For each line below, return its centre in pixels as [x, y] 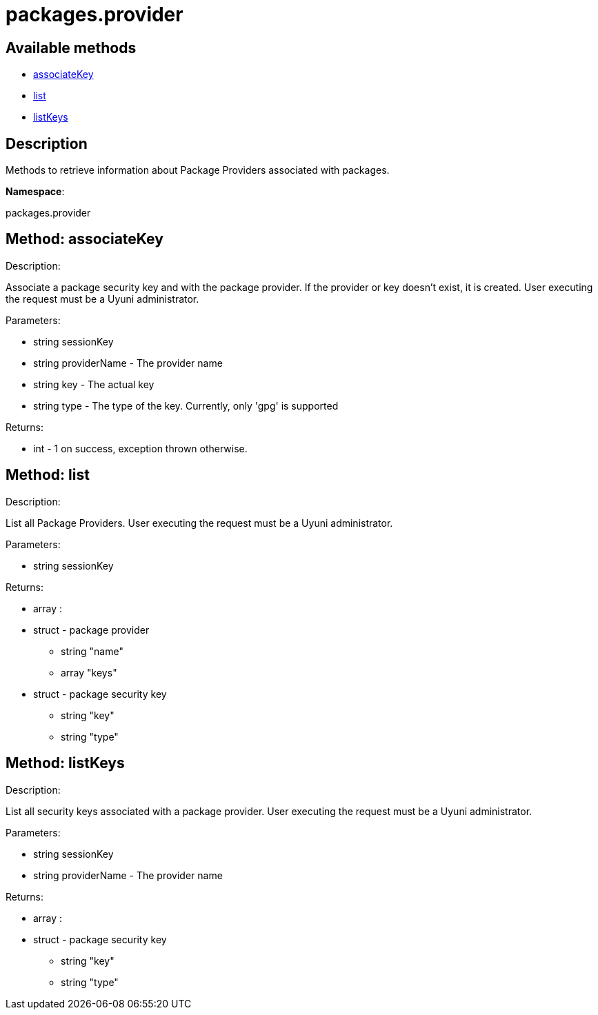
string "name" [92, 651]
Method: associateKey [84, 239]
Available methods [71, 48]
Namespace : [35, 192]
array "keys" [89, 672]
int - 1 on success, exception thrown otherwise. [140, 448]
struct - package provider [91, 630]
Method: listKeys [65, 763]
